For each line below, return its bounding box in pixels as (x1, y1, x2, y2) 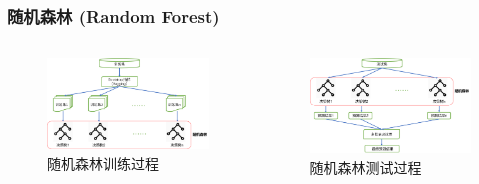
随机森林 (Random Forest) (7, 3, 220, 28)
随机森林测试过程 (309, 156, 422, 177)
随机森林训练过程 (47, 152, 159, 173)
